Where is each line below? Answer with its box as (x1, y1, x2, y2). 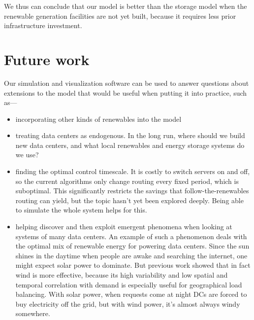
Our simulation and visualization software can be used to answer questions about (4, 77, 249, 88)
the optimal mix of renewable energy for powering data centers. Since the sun (15, 241, 250, 251)
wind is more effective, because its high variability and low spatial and (15, 270, 228, 280)
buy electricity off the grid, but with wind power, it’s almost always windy (15, 298, 240, 309)
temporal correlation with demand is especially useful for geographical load (15, 279, 242, 289)
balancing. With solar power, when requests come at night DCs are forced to (15, 289, 247, 299)
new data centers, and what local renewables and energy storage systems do (15, 140, 245, 150)
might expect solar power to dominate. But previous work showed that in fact (15, 260, 251, 270)
